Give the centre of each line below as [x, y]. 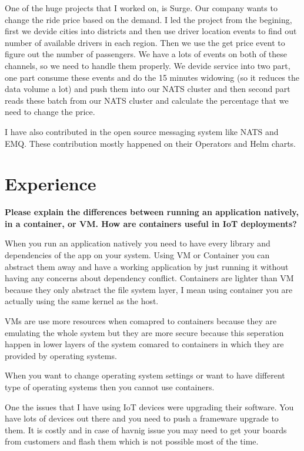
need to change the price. [50, 112]
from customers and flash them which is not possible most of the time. [132, 441]
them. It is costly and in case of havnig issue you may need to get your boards [146, 429]
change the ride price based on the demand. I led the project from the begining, [148, 19]
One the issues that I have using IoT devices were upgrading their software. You [149, 406]
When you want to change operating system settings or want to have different [145, 375]
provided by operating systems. [61, 355]
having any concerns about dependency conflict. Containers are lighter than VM [149, 278]
